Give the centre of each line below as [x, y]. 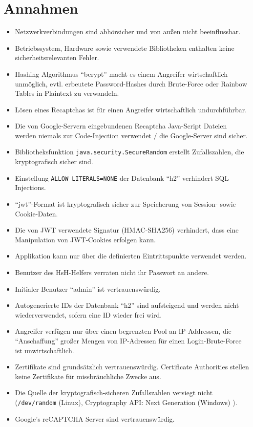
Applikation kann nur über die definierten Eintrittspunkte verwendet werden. [131, 256]
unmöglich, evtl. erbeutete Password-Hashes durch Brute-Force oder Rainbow [131, 83]
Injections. [30, 187]
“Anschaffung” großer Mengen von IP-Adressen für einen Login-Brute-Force [128, 340]
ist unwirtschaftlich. [44, 350]
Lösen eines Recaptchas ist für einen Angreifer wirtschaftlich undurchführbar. [131, 109]
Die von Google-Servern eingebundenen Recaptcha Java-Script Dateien [121, 126]
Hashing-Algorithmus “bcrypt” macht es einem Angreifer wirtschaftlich [121, 74]
